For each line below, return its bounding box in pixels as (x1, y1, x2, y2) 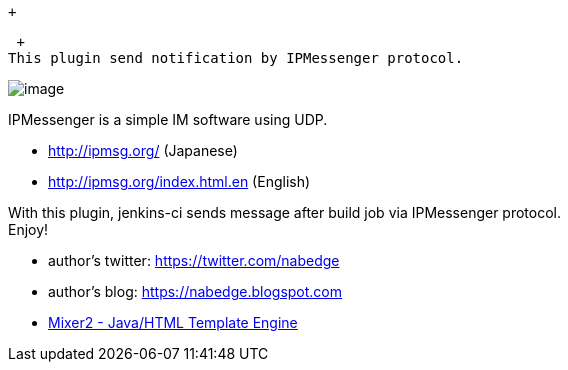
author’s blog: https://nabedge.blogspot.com (48, 283, 343, 300)
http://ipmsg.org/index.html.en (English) (48, 173, 311, 190)
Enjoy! (8, 221, 49, 238)
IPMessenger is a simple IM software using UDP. (8, 111, 328, 128)
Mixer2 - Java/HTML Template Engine (48, 314, 298, 331)
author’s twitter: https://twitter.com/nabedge (48, 252, 340, 269)
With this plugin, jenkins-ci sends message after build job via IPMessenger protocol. (8, 204, 562, 221)
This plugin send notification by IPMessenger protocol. (8, 50, 464, 66)
